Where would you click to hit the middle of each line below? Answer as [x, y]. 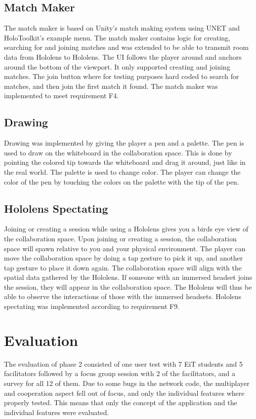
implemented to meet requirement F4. [62, 95]
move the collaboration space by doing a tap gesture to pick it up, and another [124, 258]
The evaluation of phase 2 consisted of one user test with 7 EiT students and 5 [123, 363]
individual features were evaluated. [57, 412]
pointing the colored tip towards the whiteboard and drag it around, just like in [125, 162]
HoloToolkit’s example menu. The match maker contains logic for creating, [117, 37]
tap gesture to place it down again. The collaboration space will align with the [123, 267]
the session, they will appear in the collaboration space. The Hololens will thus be [128, 286]
